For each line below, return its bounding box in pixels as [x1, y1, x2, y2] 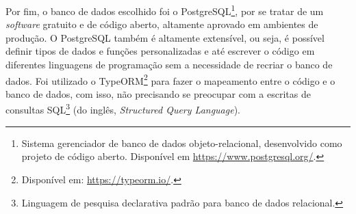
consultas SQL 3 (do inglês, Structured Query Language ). [5, 101, 240, 117]
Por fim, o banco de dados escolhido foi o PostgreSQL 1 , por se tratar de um [5, 2, 324, 18]
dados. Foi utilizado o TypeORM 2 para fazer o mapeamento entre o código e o [5, 71, 335, 88]
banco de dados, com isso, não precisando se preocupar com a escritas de [5, 86, 311, 101]
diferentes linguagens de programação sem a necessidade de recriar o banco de [5, 57, 333, 72]
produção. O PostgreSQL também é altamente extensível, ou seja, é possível [5, 30, 325, 44]
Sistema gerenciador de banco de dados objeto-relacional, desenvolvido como [21, 135, 342, 150]
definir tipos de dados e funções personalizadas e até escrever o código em [5, 44, 315, 58]
